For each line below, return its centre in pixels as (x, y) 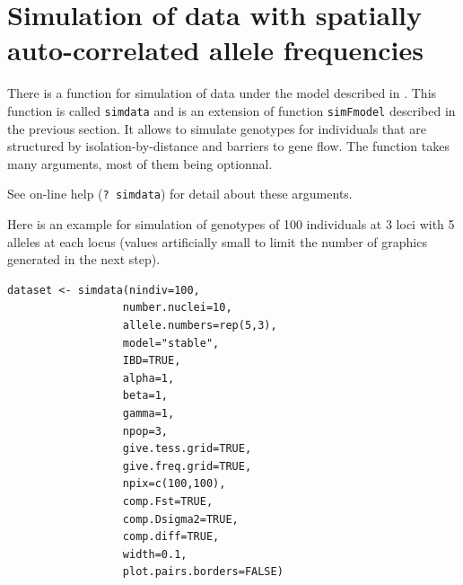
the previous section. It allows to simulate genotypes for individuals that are (217, 128)
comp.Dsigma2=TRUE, (180, 519)
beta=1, (145, 396)
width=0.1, (155, 554)
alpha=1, (149, 378)
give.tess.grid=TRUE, (187, 449)
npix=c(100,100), (174, 484)
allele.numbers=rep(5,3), (200, 325)
